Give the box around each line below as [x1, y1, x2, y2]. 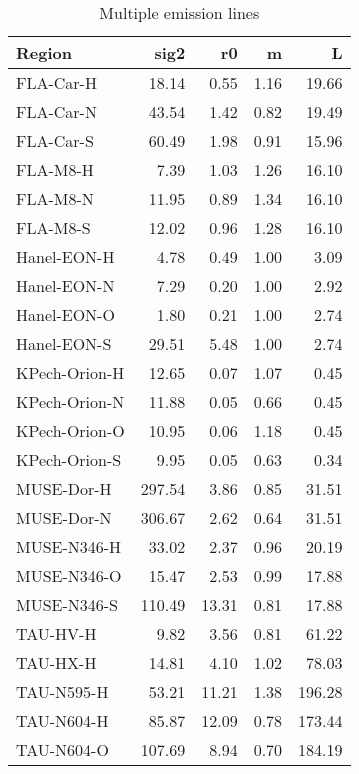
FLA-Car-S [16, 129, 94, 152]
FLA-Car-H [16, 71, 97, 94]
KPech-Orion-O [16, 419, 125, 442]
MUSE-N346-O [16, 564, 122, 587]
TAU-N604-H [16, 709, 109, 732]
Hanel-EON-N [16, 274, 115, 297]
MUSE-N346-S [16, 593, 119, 616]
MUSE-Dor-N [16, 506, 112, 529]
